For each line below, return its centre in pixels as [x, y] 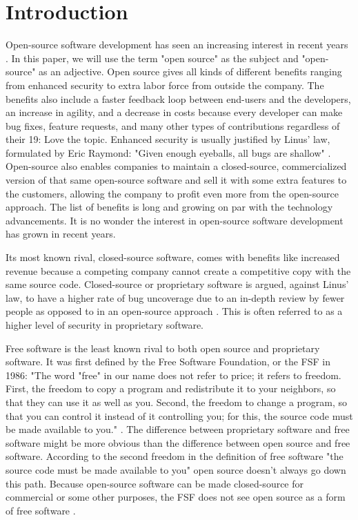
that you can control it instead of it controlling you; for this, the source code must [179, 415]
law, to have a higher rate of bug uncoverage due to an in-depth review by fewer [175, 297]
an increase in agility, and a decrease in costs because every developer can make [174, 112]
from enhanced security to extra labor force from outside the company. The [165, 85]
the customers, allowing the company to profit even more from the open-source [172, 193]
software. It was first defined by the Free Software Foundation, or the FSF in [168, 362]
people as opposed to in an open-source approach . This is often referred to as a [174, 311]
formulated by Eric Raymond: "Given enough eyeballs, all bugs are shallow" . [168, 152]
